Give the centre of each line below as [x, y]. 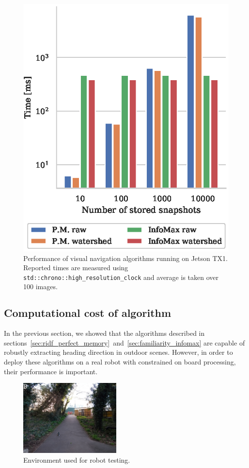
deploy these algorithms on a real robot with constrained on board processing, [120, 361]
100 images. [40, 286]
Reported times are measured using [76, 268]
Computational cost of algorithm [88, 313]
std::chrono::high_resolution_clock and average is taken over [121, 277]
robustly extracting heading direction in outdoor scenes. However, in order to [118, 352]
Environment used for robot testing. [77, 459]
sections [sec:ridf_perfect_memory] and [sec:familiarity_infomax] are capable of [124, 342]
